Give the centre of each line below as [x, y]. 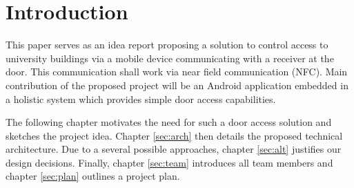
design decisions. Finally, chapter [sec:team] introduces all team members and [169, 162]
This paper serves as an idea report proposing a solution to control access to [167, 45]
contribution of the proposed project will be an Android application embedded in [177, 85]
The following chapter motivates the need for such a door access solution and [169, 122]
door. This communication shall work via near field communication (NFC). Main [177, 72]
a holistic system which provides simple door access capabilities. [141, 98]
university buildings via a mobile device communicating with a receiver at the [170, 58]
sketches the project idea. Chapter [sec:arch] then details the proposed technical [174, 135]
